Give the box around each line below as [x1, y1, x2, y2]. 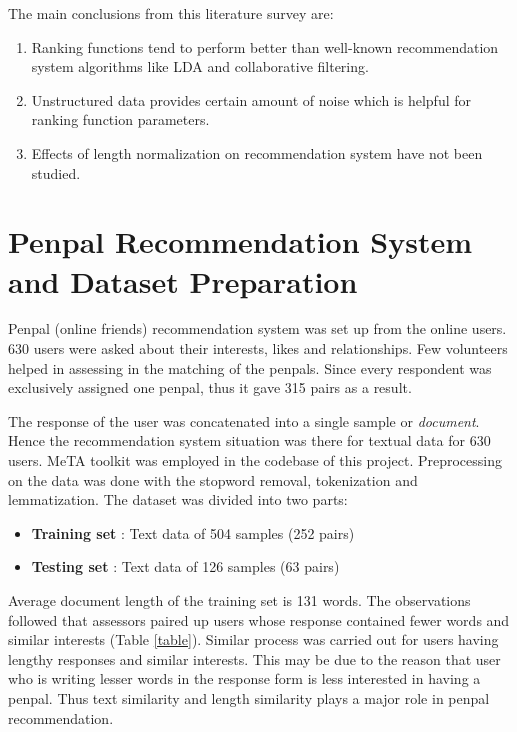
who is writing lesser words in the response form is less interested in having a [8, 668, 481, 689]
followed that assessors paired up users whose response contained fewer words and [8, 609, 510, 630]
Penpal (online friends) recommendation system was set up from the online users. [8, 318, 507, 339]
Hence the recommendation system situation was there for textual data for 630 [8, 430, 491, 451]
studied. [31, 162, 81, 183]
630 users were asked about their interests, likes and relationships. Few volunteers [8, 338, 508, 359]
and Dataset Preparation [8, 260, 358, 301]
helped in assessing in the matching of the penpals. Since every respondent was [8, 357, 492, 378]
